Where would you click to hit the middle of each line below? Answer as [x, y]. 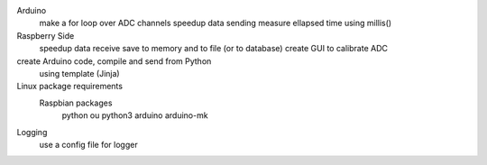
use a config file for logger [89, 144]
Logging [32, 132]
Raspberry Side [46, 35]
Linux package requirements [70, 87]
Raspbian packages [76, 103]
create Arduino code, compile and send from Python [114, 61]
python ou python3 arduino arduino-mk [135, 115]
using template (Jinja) [80, 73]
